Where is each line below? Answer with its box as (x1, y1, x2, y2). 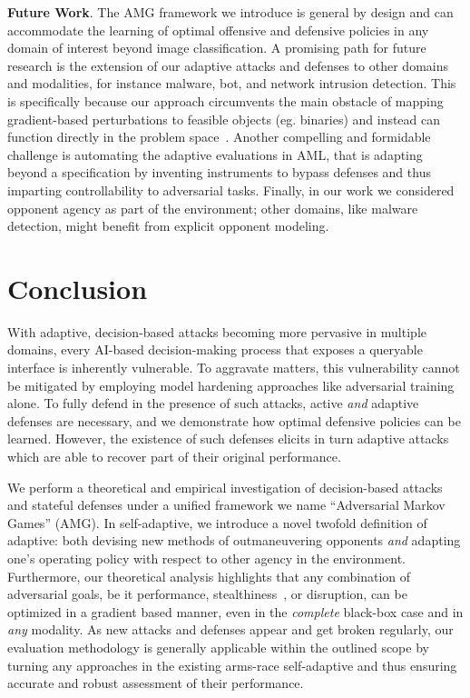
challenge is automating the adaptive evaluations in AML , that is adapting (7, 145, 423, 164)
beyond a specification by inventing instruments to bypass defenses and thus (7, 163, 431, 182)
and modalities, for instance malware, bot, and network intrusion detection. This (7, 74, 456, 93)
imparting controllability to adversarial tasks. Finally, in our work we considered (7, 180, 455, 199)
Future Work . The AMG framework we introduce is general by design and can (7, 3, 454, 21)
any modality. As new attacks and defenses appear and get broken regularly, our (7, 620, 454, 639)
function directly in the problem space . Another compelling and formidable (7, 127, 431, 146)
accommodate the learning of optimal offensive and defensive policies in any (7, 20, 429, 39)
